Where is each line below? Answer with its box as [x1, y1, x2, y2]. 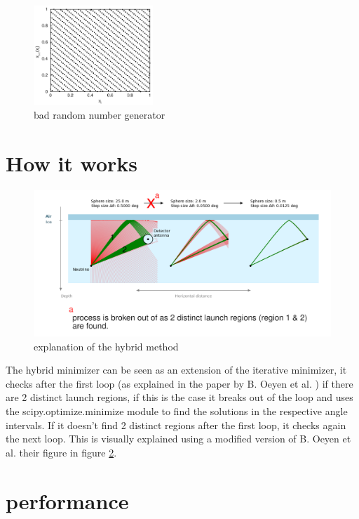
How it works [6, 148, 138, 177]
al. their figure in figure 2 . [6, 445, 117, 459]
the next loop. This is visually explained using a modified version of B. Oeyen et [6, 431, 351, 446]
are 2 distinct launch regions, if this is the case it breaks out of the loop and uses [6, 390, 353, 405]
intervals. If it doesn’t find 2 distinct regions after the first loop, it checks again [6, 417, 346, 432]
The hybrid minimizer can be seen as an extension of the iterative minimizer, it [6, 362, 347, 377]
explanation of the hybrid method [34, 339, 179, 353]
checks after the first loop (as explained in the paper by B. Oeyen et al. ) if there [6, 376, 353, 390]
